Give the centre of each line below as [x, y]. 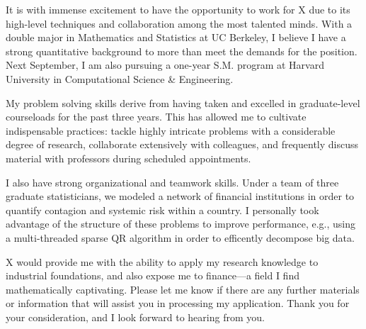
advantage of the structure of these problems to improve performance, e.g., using [181, 224]
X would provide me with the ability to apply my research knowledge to [162, 261]
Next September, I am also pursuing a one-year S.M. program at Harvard [165, 65]
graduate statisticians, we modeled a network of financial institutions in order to [180, 196]
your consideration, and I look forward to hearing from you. [135, 317]
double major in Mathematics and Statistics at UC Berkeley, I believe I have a [176, 37]
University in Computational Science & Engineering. [120, 78]
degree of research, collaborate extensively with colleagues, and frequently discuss [182, 144]
